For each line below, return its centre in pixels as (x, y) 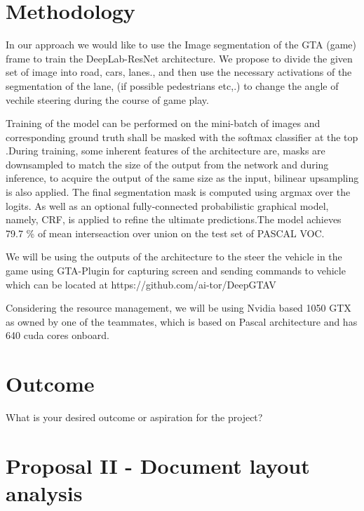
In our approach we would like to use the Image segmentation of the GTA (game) (181, 45)
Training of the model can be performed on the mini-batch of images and (163, 123)
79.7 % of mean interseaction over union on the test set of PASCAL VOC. (165, 233)
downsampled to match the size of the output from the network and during (167, 164)
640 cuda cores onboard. (58, 335)
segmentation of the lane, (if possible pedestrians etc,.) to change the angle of (172, 85)
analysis (44, 493)
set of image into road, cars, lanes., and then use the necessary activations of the (179, 72)
